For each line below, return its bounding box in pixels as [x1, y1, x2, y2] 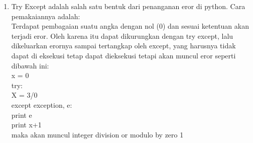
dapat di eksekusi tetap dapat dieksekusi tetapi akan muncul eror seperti [11, 50, 236, 60]
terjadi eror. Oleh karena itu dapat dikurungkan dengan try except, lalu [11, 30, 233, 41]
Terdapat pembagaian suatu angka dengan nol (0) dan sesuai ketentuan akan [11, 21, 249, 31]
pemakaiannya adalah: [11, 11, 80, 21]
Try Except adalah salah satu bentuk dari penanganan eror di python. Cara [11, 1, 245, 11]
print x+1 [11, 119, 42, 130]
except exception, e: [11, 99, 72, 110]
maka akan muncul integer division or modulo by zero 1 [11, 129, 184, 139]
